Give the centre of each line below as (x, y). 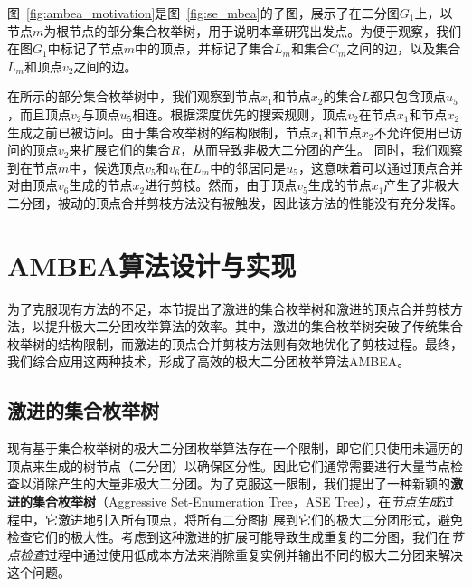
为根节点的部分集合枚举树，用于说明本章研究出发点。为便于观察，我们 (253, 30)
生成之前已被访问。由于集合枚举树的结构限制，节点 (159, 132)
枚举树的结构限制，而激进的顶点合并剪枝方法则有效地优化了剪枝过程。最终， (235, 343)
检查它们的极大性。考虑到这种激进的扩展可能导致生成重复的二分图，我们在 (229, 537)
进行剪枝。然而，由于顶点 (221, 185)
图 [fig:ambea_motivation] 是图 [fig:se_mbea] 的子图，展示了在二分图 (203, 13)
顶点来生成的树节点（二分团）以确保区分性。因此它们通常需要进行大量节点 (229, 465)
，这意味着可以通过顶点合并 (380, 167)
